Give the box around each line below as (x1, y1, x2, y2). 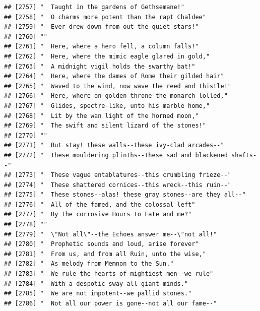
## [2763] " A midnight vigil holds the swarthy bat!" (4, 63, 196, 70)
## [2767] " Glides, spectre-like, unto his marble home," (4, 102, 210, 109)
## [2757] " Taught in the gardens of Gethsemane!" (4, 4, 184, 11)
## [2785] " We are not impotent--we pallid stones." (4, 290, 192, 297)
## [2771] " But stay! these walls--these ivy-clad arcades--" (4, 142, 224, 149)
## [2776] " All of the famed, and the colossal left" (4, 201, 196, 208)
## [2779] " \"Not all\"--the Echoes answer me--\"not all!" (4, 230, 217, 238)
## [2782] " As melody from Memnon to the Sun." (4, 260, 174, 268)
